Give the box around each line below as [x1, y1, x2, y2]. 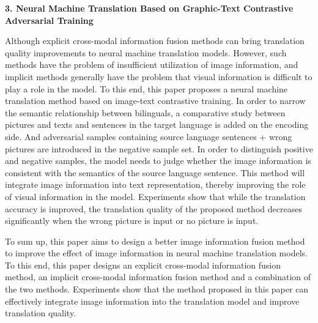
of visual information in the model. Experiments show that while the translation [5, 190, 306, 202]
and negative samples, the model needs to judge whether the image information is [5, 154, 311, 167]
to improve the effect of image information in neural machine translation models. [5, 247, 308, 259]
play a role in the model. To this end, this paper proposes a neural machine [5, 82, 288, 95]
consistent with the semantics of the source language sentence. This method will [5, 166, 305, 179]
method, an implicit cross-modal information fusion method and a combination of [5, 270, 311, 283]
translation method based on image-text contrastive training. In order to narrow [5, 94, 306, 107]
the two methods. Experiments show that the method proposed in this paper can [5, 283, 309, 295]
